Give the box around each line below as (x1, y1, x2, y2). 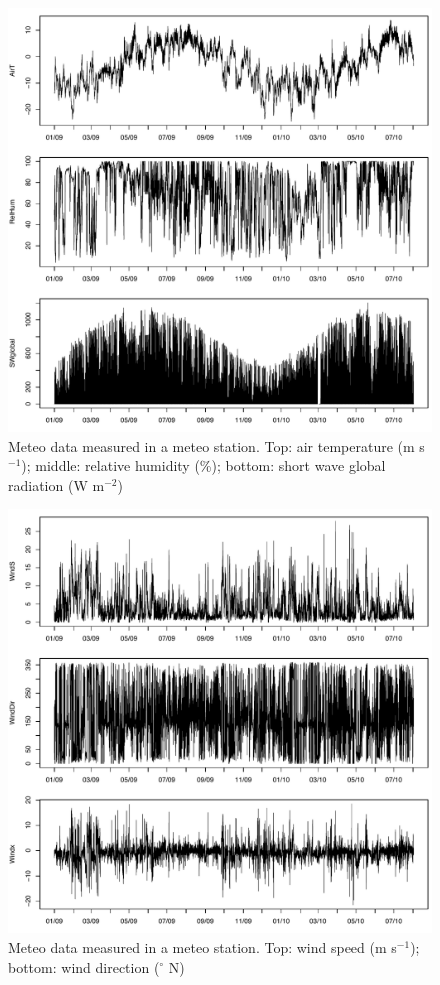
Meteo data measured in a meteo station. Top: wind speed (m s (8, 936, 397, 957)
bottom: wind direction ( (8, 956, 160, 977)
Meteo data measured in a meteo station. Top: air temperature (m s (8, 435, 425, 456)
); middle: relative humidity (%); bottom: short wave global (21, 455, 386, 476)
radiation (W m (8, 474, 105, 495)
